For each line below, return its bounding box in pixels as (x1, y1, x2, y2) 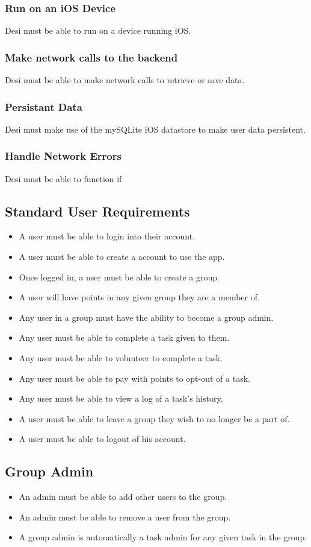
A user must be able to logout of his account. (19, 432, 186, 445)
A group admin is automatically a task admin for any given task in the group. (19, 531, 307, 543)
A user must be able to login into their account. (19, 230, 196, 242)
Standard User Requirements (5, 201, 190, 220)
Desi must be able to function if (5, 172, 122, 185)
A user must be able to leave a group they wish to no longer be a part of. (19, 412, 290, 425)
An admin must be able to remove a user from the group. (19, 510, 231, 523)
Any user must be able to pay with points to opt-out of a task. (19, 372, 250, 384)
